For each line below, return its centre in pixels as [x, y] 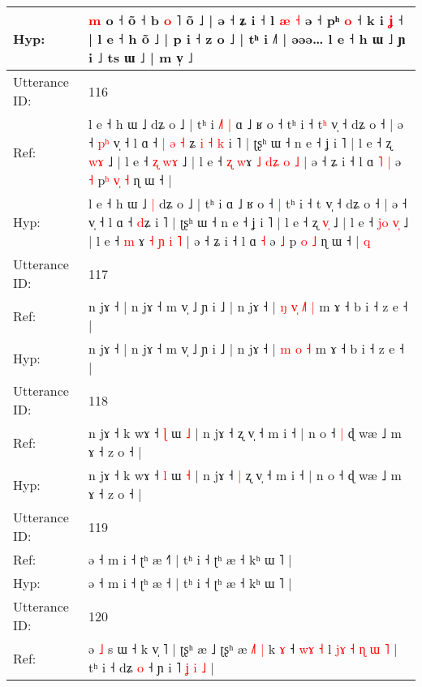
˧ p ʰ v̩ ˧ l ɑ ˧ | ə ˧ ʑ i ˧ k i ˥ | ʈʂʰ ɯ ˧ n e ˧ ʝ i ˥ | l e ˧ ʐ [240, 142]
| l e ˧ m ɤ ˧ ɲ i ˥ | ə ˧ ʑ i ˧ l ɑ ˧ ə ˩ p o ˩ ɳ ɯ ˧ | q [230, 240]
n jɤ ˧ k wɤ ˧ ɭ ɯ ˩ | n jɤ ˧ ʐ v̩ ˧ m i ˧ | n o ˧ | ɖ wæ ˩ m [245, 433]
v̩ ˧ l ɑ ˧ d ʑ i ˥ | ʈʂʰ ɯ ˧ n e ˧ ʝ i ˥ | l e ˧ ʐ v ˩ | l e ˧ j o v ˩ [249, 222]
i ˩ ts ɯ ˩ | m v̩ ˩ [141, 57]
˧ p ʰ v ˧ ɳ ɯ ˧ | [130, 180]
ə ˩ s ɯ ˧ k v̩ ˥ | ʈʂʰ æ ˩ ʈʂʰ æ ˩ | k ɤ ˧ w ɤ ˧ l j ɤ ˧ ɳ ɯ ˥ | [243, 648]
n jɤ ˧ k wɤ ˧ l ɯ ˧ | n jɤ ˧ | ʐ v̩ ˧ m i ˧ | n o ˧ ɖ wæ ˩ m [245, 475]
